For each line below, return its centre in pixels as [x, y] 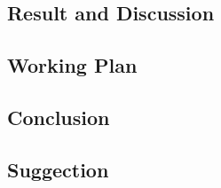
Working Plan [72, 65]
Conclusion [59, 117]
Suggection [58, 169]
